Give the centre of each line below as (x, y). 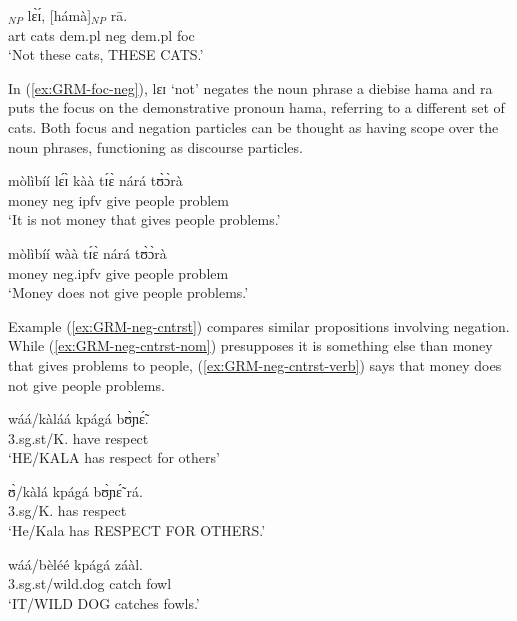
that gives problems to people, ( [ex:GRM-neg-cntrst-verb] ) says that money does (255, 364)
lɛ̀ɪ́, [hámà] (59, 15)
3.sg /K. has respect (67, 510)
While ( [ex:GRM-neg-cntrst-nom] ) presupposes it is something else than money (250, 345)
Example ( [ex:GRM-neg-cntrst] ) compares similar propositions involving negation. (259, 325)
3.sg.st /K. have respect (78, 437)
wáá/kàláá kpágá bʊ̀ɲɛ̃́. (78, 418)
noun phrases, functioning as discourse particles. (155, 146)
